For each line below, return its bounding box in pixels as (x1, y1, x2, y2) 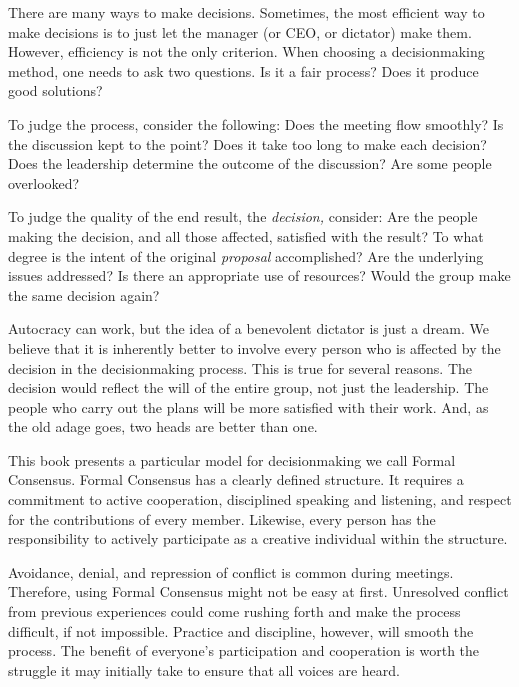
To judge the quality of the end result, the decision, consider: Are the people (8, 206, 478, 227)
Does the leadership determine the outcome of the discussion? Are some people (8, 153, 492, 174)
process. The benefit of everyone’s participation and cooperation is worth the (8, 640, 480, 661)
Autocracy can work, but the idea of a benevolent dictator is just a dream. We (8, 318, 489, 339)
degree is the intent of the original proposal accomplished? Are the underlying (8, 245, 484, 266)
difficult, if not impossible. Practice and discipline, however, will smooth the (8, 620, 474, 641)
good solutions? (8, 80, 103, 101)
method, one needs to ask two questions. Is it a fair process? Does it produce (8, 60, 479, 81)
